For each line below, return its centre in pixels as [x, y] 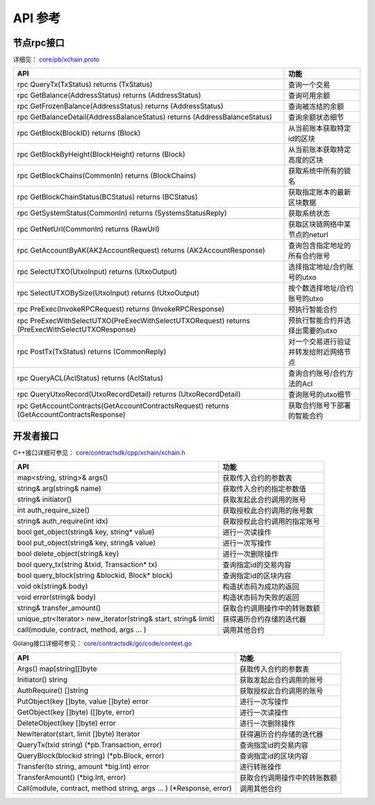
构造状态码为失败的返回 [261, 598]
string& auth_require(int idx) [62, 521]
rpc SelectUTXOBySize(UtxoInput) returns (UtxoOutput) [108, 293]
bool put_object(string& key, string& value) [86, 543]
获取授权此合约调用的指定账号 [272, 521]
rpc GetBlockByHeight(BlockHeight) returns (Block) [101, 154]
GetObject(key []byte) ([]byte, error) [76, 712]
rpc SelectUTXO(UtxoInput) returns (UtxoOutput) [97, 272]
